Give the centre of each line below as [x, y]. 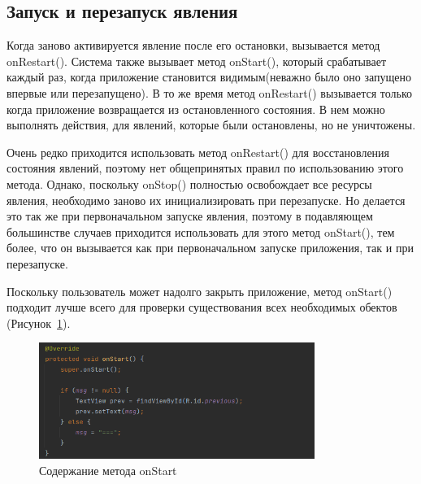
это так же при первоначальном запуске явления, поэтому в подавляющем [190, 216]
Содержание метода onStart [108, 470]
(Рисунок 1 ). [39, 323]
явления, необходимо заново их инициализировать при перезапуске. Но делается [206, 200]
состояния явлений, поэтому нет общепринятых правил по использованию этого [205, 168]
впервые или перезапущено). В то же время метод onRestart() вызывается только [209, 92]
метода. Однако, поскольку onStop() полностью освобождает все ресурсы [189, 183]
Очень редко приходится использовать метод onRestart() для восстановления [198, 152]
